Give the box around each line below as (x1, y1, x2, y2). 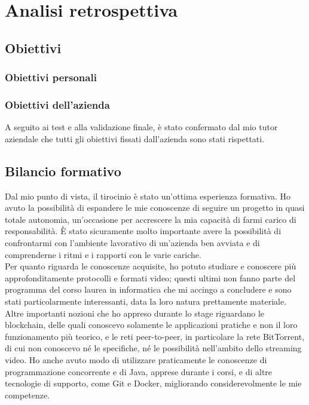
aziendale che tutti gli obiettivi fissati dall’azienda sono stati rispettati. (5, 132, 265, 145)
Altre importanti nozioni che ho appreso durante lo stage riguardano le (5, 306, 265, 319)
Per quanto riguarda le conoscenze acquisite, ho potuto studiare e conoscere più (5, 260, 296, 272)
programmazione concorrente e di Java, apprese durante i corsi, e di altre (5, 365, 273, 378)
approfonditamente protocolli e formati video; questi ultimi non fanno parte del (5, 271, 296, 284)
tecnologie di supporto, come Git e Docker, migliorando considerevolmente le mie (5, 377, 302, 389)
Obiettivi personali (5, 70, 97, 85)
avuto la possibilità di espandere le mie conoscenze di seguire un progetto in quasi (5, 201, 305, 214)
